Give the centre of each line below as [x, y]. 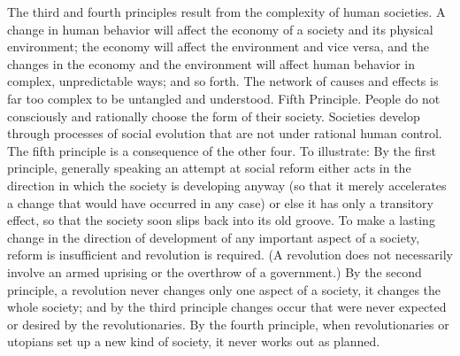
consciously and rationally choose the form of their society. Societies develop [214, 116]
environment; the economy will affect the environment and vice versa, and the [218, 46]
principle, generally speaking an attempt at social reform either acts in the [209, 168]
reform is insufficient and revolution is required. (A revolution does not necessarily [230, 255]
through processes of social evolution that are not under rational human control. [225, 133]
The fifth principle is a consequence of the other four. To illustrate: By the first [222, 150]
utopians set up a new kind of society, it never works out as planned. [194, 341]
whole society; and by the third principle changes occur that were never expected [227, 307]
